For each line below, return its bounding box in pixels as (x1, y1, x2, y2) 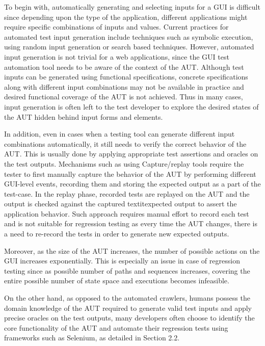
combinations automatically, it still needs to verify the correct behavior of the (4, 138, 247, 149)
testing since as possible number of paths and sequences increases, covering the (4, 265, 250, 276)
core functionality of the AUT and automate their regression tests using (4, 322, 228, 333)
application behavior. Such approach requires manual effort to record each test (4, 208, 249, 219)
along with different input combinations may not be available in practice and (4, 81, 244, 92)
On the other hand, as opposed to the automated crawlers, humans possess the (4, 292, 250, 303)
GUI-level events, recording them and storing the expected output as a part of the (4, 178, 261, 189)
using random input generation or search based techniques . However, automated (4, 41, 254, 52)
